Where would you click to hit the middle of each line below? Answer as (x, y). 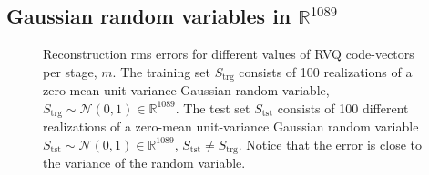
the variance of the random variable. (144, 163)
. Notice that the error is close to (330, 144)
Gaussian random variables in (149, 16)
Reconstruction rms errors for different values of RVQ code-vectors (229, 54)
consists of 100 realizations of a (326, 71)
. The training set (162, 71)
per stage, (70, 71)
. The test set (213, 107)
